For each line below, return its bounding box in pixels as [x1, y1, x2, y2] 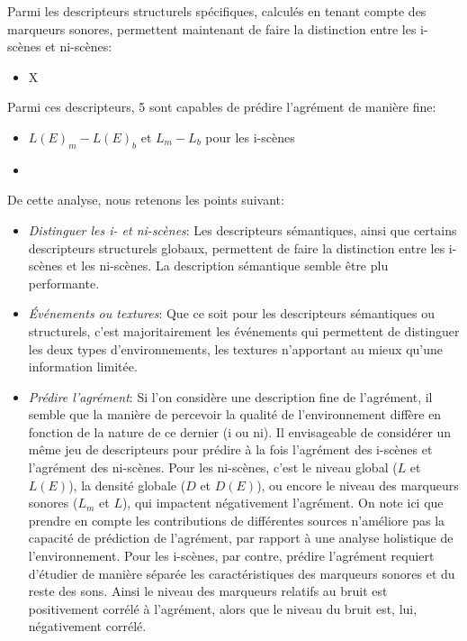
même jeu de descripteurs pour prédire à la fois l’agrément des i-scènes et [28, 440, 433, 459]
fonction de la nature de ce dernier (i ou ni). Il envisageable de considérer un [28, 422, 452, 441]
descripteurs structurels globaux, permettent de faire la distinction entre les [28, 238, 445, 257]
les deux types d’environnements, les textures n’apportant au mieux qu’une [28, 339, 443, 358]
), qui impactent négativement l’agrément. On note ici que [121, 493, 444, 512]
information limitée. [28, 357, 138, 376]
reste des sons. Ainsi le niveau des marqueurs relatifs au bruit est [28, 581, 388, 600]
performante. [28, 273, 100, 292]
